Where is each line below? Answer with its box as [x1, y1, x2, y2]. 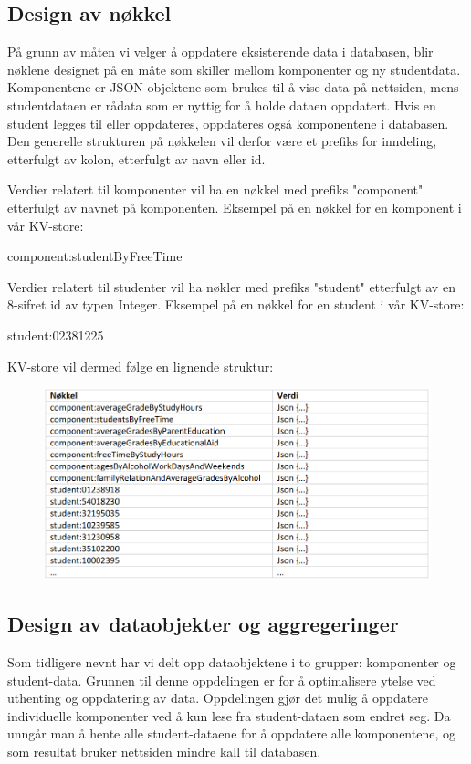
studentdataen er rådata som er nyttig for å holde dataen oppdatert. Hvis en [7, 95, 436, 114]
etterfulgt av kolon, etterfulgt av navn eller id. [7, 149, 266, 168]
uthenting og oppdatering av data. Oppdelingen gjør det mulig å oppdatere [7, 688, 429, 707]
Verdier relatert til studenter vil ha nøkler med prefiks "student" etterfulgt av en [7, 277, 455, 296]
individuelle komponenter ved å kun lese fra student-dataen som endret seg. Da [7, 706, 451, 725]
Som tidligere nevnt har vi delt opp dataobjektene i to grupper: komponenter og [7, 652, 456, 671]
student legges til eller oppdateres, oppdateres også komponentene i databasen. [7, 113, 449, 132]
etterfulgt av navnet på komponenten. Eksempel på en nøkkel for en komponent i [7, 197, 462, 216]
